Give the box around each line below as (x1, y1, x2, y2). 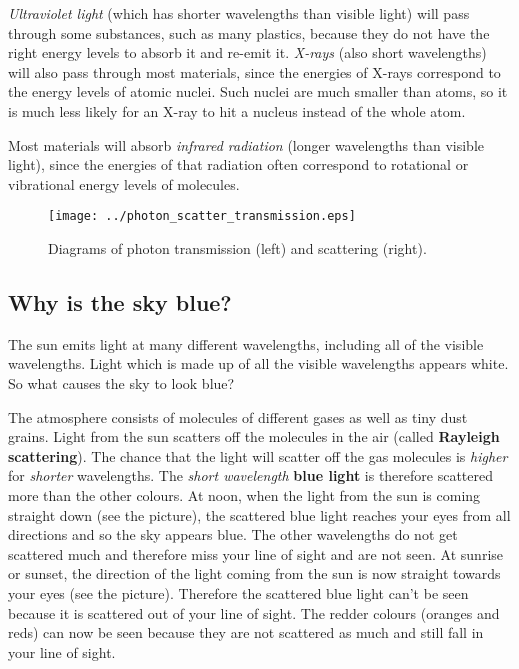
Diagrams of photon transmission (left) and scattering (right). (48, 238, 427, 258)
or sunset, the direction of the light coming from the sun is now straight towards (8, 563, 501, 584)
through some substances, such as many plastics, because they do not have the (8, 22, 490, 43)
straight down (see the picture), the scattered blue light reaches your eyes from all (8, 504, 511, 525)
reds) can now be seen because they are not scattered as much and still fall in (8, 622, 484, 643)
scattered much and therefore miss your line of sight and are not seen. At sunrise (8, 543, 504, 564)
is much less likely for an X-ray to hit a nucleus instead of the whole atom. (8, 100, 466, 121)
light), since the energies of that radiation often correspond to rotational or (8, 154, 469, 175)
